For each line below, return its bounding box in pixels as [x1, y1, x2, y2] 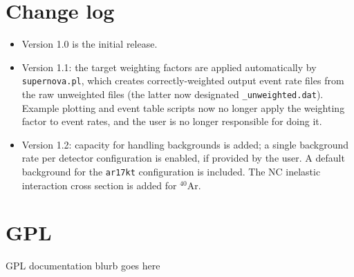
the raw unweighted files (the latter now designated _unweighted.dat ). [21, 86, 324, 101]
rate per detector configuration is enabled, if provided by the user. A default [21, 151, 345, 165]
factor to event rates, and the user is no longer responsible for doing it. [21, 114, 322, 128]
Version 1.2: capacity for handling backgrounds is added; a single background [21, 137, 349, 151]
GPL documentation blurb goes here [6, 258, 160, 273]
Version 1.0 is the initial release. [21, 37, 158, 51]
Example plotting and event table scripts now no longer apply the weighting [21, 100, 345, 115]
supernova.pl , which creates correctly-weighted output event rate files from [21, 73, 344, 88]
